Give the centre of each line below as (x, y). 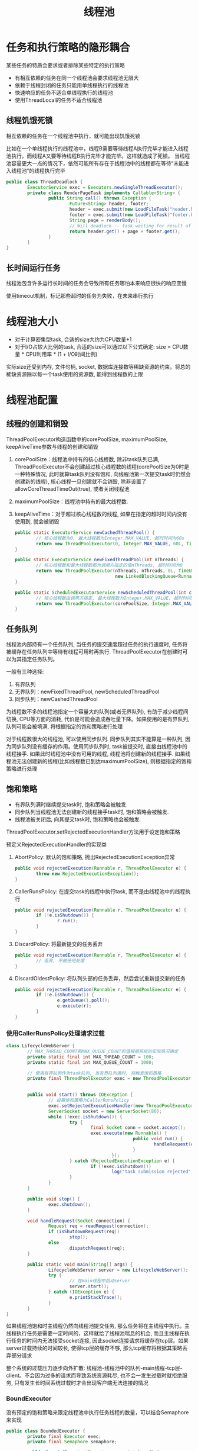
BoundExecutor (29, 1399)
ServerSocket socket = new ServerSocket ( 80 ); (105, 1111)
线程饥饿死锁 (29, 120)
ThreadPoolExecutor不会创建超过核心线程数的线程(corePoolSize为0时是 (102, 466)
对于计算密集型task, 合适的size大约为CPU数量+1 (73, 339)
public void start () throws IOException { (80, 1095)
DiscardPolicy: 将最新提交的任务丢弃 (59, 944)
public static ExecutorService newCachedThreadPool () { (85, 533)
